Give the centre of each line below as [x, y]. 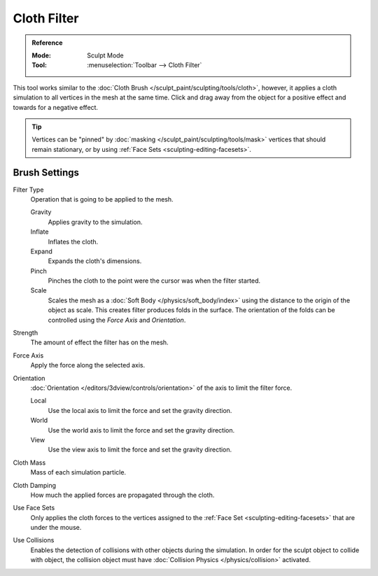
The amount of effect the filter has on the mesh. [99, 342]
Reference [47, 43]
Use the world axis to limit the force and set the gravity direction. [141, 430]
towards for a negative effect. [55, 107]
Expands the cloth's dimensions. [95, 261]
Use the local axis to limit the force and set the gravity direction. [140, 410]
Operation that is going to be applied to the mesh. [102, 199]
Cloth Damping [34, 485]
